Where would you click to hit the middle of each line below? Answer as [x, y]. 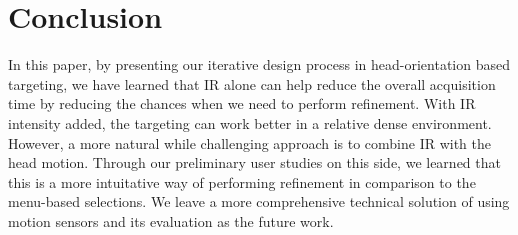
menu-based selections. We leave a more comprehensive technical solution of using [259, 201]
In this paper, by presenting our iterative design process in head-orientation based [259, 64]
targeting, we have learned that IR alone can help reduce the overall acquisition [252, 83]
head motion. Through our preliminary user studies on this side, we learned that [254, 162]
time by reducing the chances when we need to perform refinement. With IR [242, 103]
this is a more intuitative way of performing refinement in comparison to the [242, 181]
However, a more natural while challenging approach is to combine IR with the [250, 142]
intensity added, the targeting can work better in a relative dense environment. [250, 122]
